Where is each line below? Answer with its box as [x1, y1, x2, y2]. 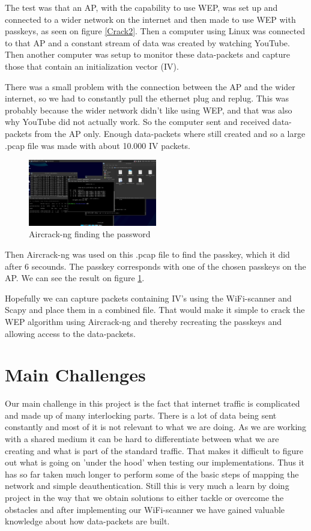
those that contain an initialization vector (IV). [5, 59, 179, 72]
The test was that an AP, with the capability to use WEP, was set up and [5, 1, 278, 13]
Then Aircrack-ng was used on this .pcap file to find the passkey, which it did [5, 247, 290, 260]
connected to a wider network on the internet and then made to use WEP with [5, 13, 296, 25]
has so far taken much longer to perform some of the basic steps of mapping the [5, 467, 299, 480]
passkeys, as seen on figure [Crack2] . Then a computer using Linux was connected [5, 25, 306, 37]
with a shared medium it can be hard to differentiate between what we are [5, 432, 279, 445]
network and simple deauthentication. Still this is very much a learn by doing [5, 479, 289, 492]
